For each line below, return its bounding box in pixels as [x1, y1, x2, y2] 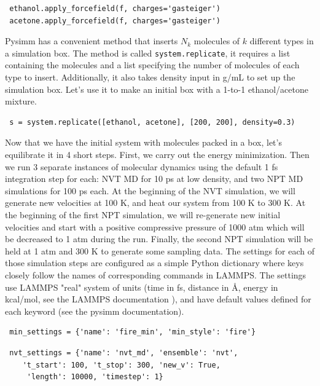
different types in [249, 34, 314, 47]
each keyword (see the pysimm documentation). [5, 304, 184, 317]
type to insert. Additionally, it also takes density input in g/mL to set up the [5, 71, 295, 84]
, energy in [238, 280, 278, 293]
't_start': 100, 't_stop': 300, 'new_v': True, [22, 360, 220, 369]
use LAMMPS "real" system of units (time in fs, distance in [5, 280, 229, 293]
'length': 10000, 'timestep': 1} [26, 372, 163, 382]
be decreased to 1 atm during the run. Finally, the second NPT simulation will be [5, 232, 313, 245]
